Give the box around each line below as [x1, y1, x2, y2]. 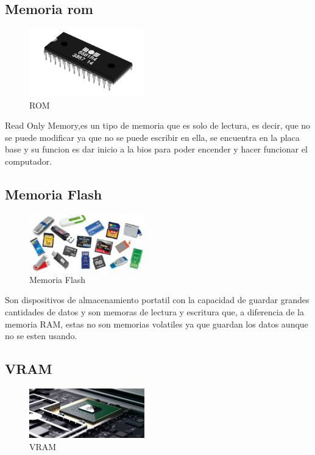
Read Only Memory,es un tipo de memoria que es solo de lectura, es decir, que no [5, 119, 311, 132]
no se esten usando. [5, 329, 77, 342]
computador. [5, 154, 52, 167]
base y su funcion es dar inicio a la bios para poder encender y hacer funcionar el [5, 143, 308, 156]
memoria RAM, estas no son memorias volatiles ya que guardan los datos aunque [5, 317, 308, 330]
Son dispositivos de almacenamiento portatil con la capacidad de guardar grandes [5, 293, 310, 306]
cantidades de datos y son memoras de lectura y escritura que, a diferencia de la [5, 306, 304, 318]
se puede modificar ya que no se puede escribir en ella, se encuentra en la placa [5, 131, 300, 143]
